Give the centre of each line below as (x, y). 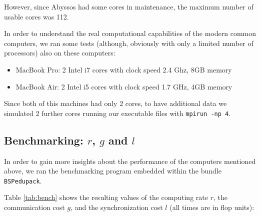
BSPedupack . (23, 180)
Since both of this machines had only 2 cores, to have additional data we (115, 103)
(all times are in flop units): (212, 207)
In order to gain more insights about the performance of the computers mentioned (130, 161)
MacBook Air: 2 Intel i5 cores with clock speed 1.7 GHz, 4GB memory (124, 86)
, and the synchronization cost (117, 207)
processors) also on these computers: (60, 53)
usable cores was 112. (36, 16)
